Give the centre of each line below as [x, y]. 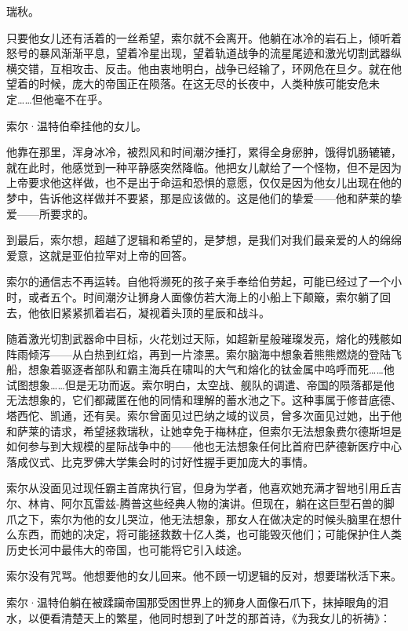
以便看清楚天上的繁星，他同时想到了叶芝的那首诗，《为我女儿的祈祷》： [209, 617]
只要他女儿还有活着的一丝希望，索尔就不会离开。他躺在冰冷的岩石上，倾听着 [204, 37]
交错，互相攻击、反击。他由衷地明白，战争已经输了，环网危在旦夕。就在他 [209, 68]
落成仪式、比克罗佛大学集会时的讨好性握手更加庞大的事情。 [160, 461]
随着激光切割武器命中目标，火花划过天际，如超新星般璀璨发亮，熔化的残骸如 [204, 339]
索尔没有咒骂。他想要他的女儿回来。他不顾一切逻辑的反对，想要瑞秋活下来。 [204, 576]
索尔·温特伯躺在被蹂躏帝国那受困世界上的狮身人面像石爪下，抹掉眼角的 [192, 602]
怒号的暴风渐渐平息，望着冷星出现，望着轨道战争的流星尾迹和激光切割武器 [199, 53]
